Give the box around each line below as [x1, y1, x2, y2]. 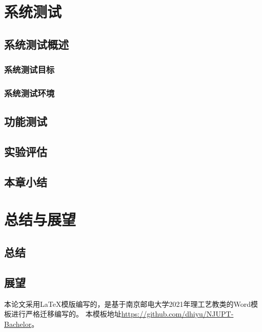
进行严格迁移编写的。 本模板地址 [11, 308, 122, 319]
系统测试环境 [4, 86, 55, 99]
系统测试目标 [4, 63, 55, 76]
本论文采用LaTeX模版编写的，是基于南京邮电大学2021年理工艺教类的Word [4, 298, 251, 309]
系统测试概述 [4, 36, 69, 52]
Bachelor [4, 318, 32, 329]
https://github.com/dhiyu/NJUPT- [121, 308, 234, 319]
